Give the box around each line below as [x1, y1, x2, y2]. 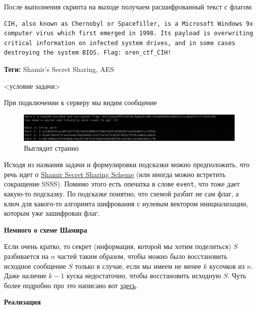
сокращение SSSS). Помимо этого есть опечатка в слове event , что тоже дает [4, 179, 240, 189]
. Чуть [227, 270, 247, 281]
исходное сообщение [4, 260, 66, 271]
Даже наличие [4, 270, 47, 281]
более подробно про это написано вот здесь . [4, 280, 138, 290]
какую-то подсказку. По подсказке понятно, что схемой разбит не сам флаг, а [4, 188, 239, 199]
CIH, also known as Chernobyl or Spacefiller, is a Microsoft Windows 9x [4, 20, 254, 27]
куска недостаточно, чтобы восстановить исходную [66, 270, 221, 281]
